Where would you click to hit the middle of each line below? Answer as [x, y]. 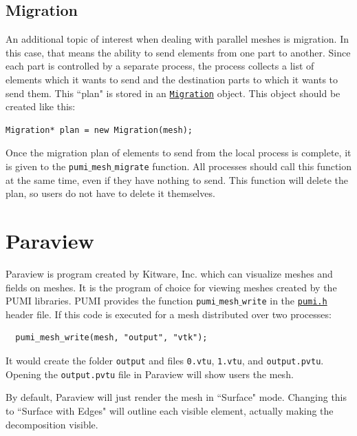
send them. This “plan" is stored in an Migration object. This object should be [173, 93]
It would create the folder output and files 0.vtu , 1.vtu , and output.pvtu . [165, 361]
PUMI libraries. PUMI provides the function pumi [111, 301]
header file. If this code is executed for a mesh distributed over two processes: [169, 314]
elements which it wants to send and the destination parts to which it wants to [172, 79]
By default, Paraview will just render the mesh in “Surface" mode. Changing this [176, 397]
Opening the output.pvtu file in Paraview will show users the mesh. [150, 374]
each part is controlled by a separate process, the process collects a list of [160, 66]
